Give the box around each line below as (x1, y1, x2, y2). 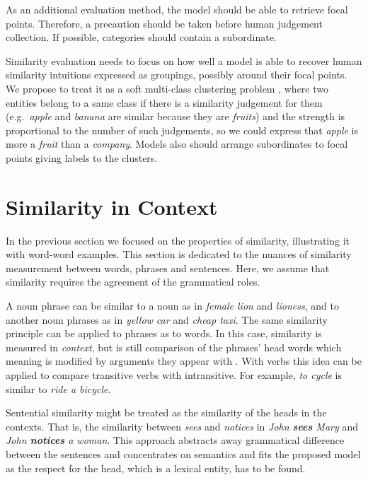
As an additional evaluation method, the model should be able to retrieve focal (6, 2, 348, 16)
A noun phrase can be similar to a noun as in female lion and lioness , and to (6, 298, 339, 313)
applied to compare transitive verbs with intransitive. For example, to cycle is (6, 368, 343, 382)
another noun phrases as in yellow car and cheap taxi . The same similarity (6, 312, 328, 327)
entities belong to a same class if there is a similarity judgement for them (6, 95, 323, 110)
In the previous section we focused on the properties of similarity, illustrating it (6, 233, 350, 247)
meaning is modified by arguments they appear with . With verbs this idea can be (6, 353, 362, 368)
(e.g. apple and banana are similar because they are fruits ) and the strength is (6, 109, 345, 124)
